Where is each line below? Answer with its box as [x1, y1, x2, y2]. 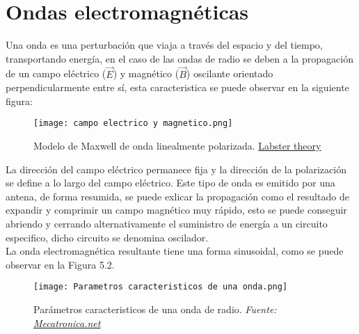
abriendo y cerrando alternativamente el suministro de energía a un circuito [6, 216, 328, 230]
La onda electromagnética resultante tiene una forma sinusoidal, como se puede [6, 244, 344, 258]
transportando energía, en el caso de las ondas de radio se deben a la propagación [6, 51, 353, 65]
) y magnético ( [113, 66, 179, 81]
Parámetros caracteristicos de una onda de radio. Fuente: [33, 301, 277, 316]
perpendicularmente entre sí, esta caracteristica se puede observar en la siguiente [6, 80, 349, 95]
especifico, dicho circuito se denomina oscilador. [6, 230, 209, 244]
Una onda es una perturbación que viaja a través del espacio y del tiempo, [6, 38, 323, 52]
